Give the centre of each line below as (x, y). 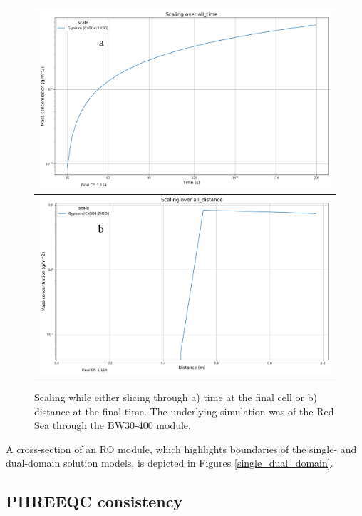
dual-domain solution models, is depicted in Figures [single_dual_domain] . (170, 463)
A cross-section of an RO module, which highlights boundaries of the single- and (181, 449)
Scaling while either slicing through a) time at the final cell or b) (176, 396)
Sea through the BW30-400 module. (113, 425)
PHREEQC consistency (94, 501)
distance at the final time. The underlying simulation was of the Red (184, 411)
